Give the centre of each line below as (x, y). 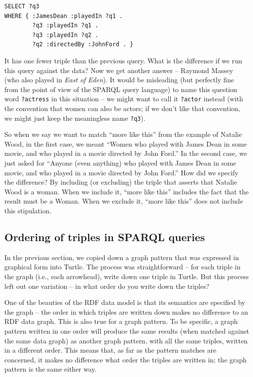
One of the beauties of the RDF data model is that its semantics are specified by (125, 302)
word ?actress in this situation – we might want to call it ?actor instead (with (124, 99)
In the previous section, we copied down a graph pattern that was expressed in (122, 257)
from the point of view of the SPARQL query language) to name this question (121, 89)
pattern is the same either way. (51, 369)
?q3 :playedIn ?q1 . (65, 26)
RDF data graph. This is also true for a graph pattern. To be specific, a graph (121, 321)
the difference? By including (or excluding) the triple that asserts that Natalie (121, 182)
